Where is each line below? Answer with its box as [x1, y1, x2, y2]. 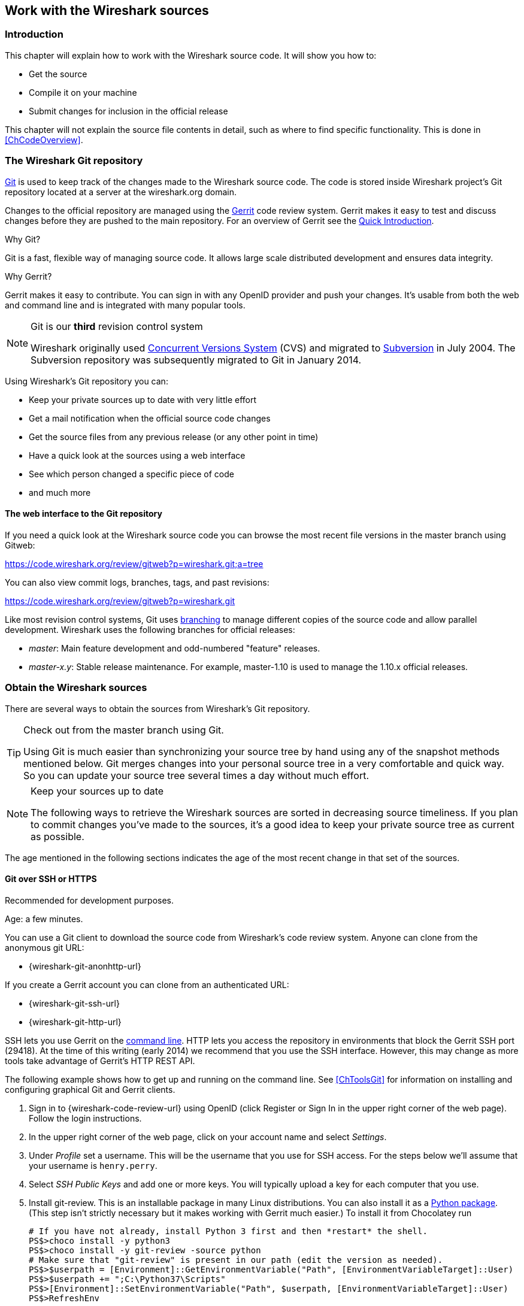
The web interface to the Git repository [5, 508, 162, 519]
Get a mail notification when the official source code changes [29, 413, 271, 423]
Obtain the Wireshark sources [5, 681, 147, 694]
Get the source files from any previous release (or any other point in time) [29, 431, 319, 442]
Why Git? [5, 234, 41, 244]
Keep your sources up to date [31, 784, 164, 797]
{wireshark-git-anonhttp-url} [29, 960, 141, 971]
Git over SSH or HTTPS [5, 874, 97, 884]
